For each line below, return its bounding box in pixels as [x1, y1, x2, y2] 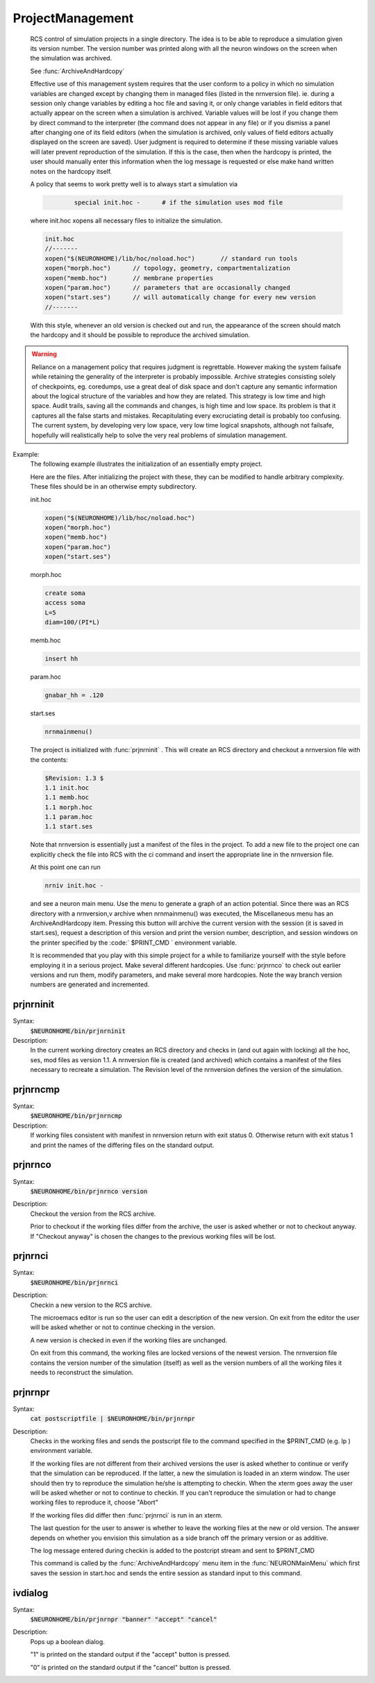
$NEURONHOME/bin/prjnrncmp [30, 1112, 122, 1120]
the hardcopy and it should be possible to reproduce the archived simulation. [30, 331, 250, 339]
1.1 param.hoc [44, 813, 93, 821]
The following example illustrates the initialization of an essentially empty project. [30, 460, 263, 469]
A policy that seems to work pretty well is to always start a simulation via [30, 180, 238, 188]
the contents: [30, 755, 69, 764]
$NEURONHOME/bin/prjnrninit [30, 1027, 126, 1035]
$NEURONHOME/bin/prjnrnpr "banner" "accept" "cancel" [30, 1615, 217, 1623]
